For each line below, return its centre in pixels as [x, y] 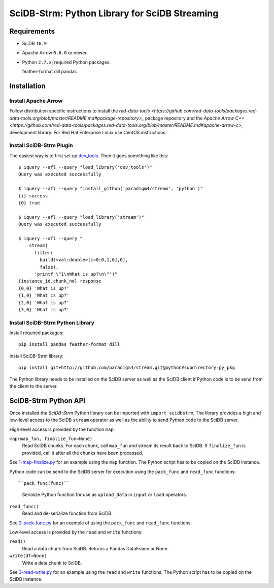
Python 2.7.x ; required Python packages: [66, 62]
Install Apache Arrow [36, 101]
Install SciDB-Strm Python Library [52, 322]
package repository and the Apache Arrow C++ [195, 118]
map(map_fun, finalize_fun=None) [51, 439]
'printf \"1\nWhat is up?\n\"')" [76, 274]
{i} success [33, 196]
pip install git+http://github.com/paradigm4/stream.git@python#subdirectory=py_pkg [127, 368]
